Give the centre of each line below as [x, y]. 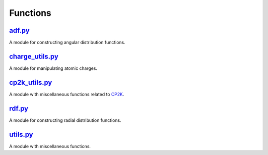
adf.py [19, 30]
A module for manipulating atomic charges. [53, 68]
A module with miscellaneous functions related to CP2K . [67, 94]
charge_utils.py [34, 56]
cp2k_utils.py [31, 82]
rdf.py [19, 108]
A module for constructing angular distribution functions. [67, 43]
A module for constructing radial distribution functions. [65, 120]
